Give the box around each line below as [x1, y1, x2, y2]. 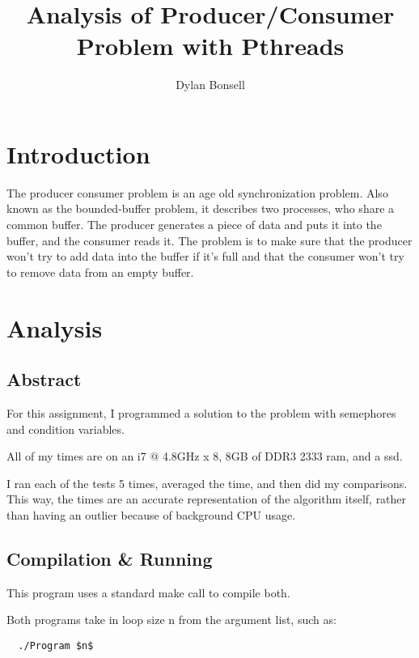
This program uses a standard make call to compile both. [6, 584, 290, 601]
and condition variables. [6, 420, 125, 437]
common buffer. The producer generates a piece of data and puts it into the [6, 216, 382, 233]
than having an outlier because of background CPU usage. [6, 506, 296, 523]
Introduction [6, 137, 150, 170]
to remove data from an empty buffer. [6, 263, 194, 280]
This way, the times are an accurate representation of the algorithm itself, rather [6, 490, 407, 507]
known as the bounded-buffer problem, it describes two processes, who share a [6, 200, 395, 217]
